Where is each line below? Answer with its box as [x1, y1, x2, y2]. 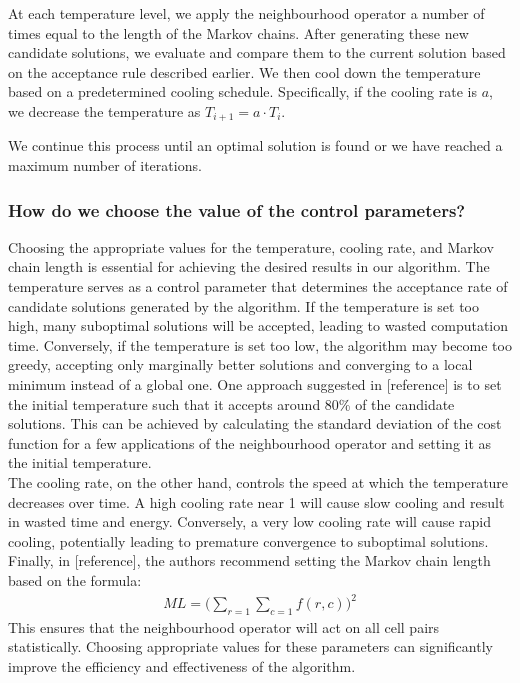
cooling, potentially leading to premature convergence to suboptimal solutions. [8, 530, 489, 551]
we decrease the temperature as [8, 100, 201, 121]
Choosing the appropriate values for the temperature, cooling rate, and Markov [8, 236, 494, 257]
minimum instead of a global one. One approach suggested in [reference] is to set [8, 373, 502, 394]
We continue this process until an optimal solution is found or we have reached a [8, 135, 503, 156]
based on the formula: [8, 569, 142, 590]
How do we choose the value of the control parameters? [8, 197, 466, 222]
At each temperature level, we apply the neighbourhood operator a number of [8, 3, 485, 23]
